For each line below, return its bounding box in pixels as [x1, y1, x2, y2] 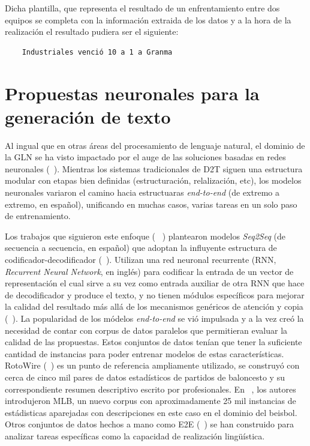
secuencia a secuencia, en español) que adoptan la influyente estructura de [5, 241, 277, 254]
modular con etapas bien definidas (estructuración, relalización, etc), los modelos [5, 174, 302, 187]
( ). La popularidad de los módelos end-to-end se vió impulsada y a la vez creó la [5, 312, 304, 324]
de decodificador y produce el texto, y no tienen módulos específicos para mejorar [5, 288, 305, 301]
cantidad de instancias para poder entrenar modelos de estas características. [5, 347, 284, 360]
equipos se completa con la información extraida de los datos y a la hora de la [5, 13, 291, 26]
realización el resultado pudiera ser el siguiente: [5, 25, 179, 38]
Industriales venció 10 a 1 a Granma [22, 47, 173, 56]
